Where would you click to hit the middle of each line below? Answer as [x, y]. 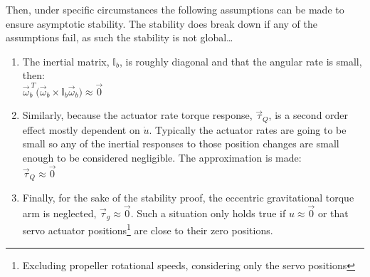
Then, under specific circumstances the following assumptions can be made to [175, 9]
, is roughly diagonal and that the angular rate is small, [240, 61]
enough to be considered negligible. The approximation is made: [162, 157]
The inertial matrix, [66, 61]
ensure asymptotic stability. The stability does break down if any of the [162, 23]
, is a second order [308, 115]
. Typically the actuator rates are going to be [248, 129]
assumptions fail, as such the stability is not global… [120, 37]
